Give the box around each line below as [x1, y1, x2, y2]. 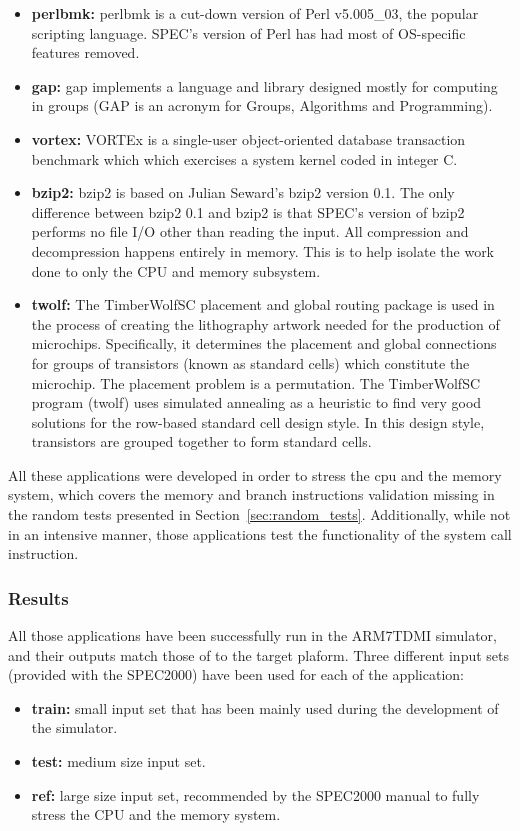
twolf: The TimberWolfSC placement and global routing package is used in [31, 294, 495, 315]
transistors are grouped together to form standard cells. [31, 431, 372, 452]
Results [8, 585, 69, 610]
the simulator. [31, 717, 118, 738]
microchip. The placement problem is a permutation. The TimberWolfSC [31, 372, 481, 393]
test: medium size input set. [31, 751, 206, 772]
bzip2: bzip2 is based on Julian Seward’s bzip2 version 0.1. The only [31, 182, 455, 203]
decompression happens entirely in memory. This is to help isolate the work [31, 240, 495, 261]
